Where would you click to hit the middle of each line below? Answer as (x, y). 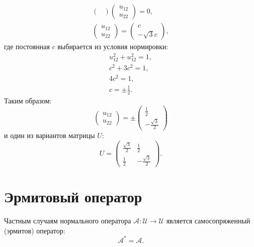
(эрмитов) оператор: (35, 230)
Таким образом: (28, 100)
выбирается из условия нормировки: (113, 46)
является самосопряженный (208, 221)
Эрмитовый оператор (73, 197)
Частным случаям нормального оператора (68, 221)
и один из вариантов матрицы (50, 135)
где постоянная (27, 46)
